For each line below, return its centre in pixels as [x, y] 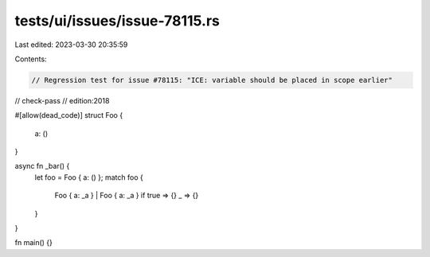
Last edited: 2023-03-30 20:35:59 [71, 45]
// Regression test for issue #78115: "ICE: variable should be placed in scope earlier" [212, 80]
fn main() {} [34, 243]
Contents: [31, 59]
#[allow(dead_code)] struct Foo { [69, 115]
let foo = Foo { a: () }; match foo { [89, 177]
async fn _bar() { [42, 166]
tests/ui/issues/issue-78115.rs [117, 21]
